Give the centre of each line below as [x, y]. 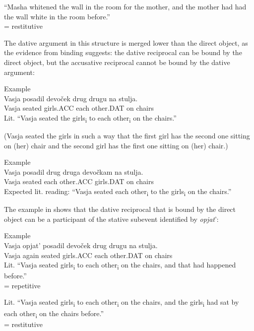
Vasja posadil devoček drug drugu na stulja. [71, 98]
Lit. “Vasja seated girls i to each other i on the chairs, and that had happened [120, 265]
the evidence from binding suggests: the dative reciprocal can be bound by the [123, 52]
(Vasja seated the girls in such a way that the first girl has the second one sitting [127, 136]
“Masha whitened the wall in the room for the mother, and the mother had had [125, 6]
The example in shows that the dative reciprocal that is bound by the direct [120, 209]
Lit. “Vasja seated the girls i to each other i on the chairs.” [90, 118]
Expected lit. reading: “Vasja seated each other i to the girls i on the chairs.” [118, 192]
